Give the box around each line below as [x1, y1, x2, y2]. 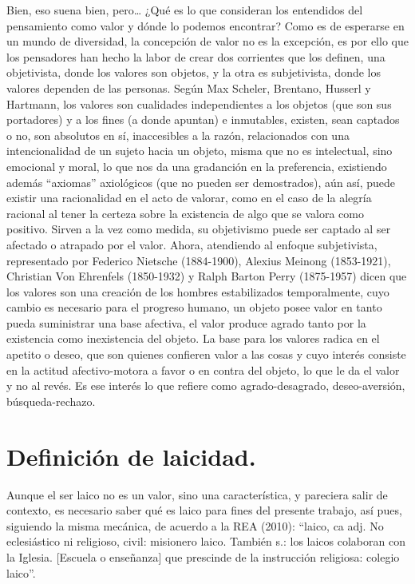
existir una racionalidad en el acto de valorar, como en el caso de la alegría [6, 189, 372, 206]
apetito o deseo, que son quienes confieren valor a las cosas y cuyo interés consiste [6, 346, 406, 363]
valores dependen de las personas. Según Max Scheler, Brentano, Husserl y [6, 79, 371, 96]
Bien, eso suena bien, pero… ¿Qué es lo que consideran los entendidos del [6, 2, 363, 18]
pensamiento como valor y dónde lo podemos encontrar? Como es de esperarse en [6, 17, 405, 34]
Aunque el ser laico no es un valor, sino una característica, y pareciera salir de [6, 486, 388, 503]
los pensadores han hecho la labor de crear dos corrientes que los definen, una [6, 48, 385, 65]
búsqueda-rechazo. [6, 392, 96, 409]
